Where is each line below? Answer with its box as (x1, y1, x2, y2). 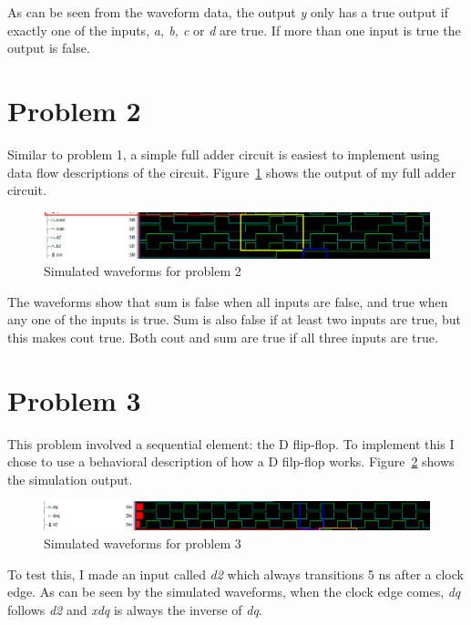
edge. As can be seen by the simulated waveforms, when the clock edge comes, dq (7, 582, 461, 601)
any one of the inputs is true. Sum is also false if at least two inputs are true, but (7, 310, 462, 329)
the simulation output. (7, 469, 133, 488)
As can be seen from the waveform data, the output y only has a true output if (7, 3, 448, 21)
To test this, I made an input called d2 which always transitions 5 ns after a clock (7, 564, 464, 583)
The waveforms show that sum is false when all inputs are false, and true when (7, 292, 448, 311)
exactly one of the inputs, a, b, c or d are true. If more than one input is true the (7, 20, 461, 39)
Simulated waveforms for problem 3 (44, 533, 241, 552)
